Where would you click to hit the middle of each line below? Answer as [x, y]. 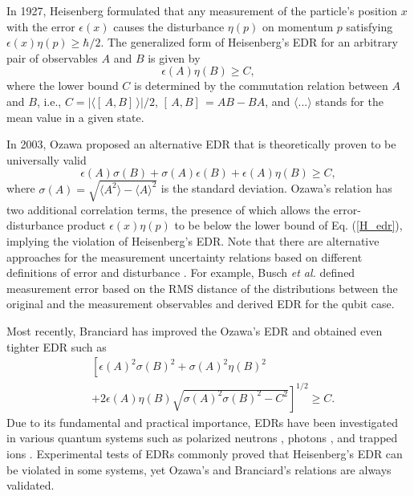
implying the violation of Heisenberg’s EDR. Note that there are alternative [193, 241]
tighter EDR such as [57, 346]
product [86, 225]
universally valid [47, 159]
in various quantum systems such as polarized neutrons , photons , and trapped [202, 438]
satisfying [369, 26]
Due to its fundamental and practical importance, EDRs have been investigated [202, 422]
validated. [30, 485]
